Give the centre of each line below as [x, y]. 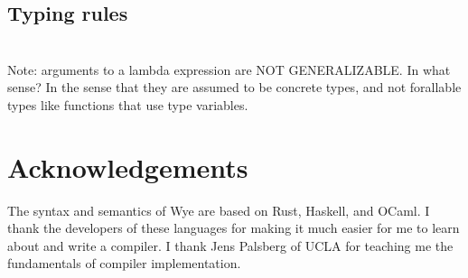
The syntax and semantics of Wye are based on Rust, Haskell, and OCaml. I [219, 210]
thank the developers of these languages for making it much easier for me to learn [234, 228]
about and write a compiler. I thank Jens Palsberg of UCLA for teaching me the [230, 245]
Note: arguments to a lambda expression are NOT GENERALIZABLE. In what [229, 69]
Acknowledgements [128, 167]
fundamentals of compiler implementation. [124, 263]
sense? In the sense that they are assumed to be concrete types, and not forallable [234, 87]
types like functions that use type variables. [128, 104]
